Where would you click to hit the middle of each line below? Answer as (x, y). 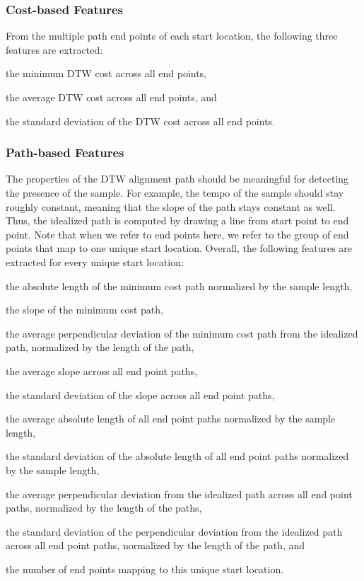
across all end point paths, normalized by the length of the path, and (155, 545)
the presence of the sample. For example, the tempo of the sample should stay (175, 192)
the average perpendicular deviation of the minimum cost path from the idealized (182, 333)
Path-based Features (65, 153)
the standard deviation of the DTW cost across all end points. (140, 121)
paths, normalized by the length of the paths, (104, 508)
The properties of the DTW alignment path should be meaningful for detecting (177, 179)
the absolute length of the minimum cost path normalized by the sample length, (179, 286)
